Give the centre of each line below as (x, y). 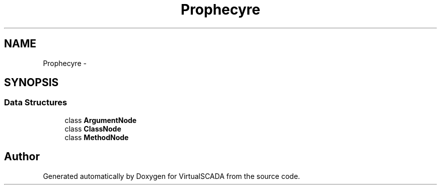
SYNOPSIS (31, 83)
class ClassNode (93, 129)
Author (22, 157)
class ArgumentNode (101, 120)
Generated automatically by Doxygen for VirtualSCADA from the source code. (171, 176)
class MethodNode (97, 137)
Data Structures (36, 103)
